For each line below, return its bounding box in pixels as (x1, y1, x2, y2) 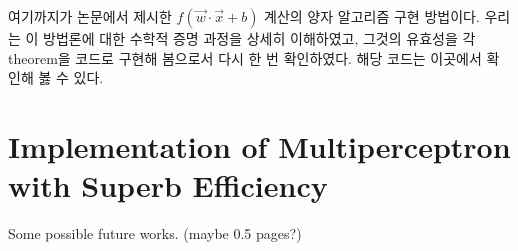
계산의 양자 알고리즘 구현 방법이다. (264, 6, 480, 26)
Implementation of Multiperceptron (8, 125, 511, 166)
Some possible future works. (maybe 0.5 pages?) (8, 223, 302, 244)
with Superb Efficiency (8, 165, 328, 206)
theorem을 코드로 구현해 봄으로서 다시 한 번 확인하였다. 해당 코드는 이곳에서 (8, 47, 482, 68)
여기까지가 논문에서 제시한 (8, 6, 172, 26)
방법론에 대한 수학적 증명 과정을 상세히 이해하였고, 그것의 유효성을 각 (43, 28, 476, 48)
